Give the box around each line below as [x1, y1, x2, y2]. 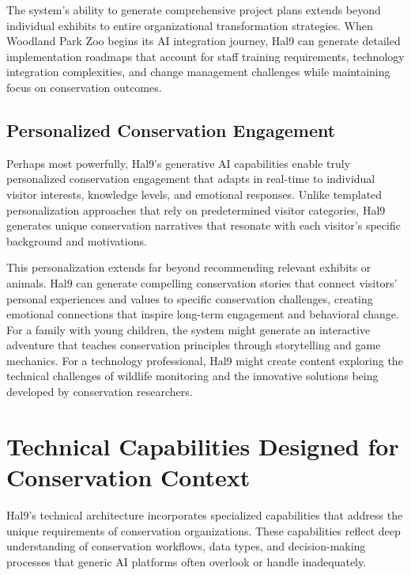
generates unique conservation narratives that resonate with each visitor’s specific [6, 217, 401, 234]
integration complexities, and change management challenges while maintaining [6, 63, 390, 80]
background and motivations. [6, 232, 147, 249]
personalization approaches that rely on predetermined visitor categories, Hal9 [6, 201, 386, 218]
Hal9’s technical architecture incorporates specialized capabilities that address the [6, 506, 403, 523]
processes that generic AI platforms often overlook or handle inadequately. [6, 553, 367, 569]
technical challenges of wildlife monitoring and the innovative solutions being [6, 367, 379, 384]
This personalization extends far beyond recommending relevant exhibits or [6, 259, 371, 276]
